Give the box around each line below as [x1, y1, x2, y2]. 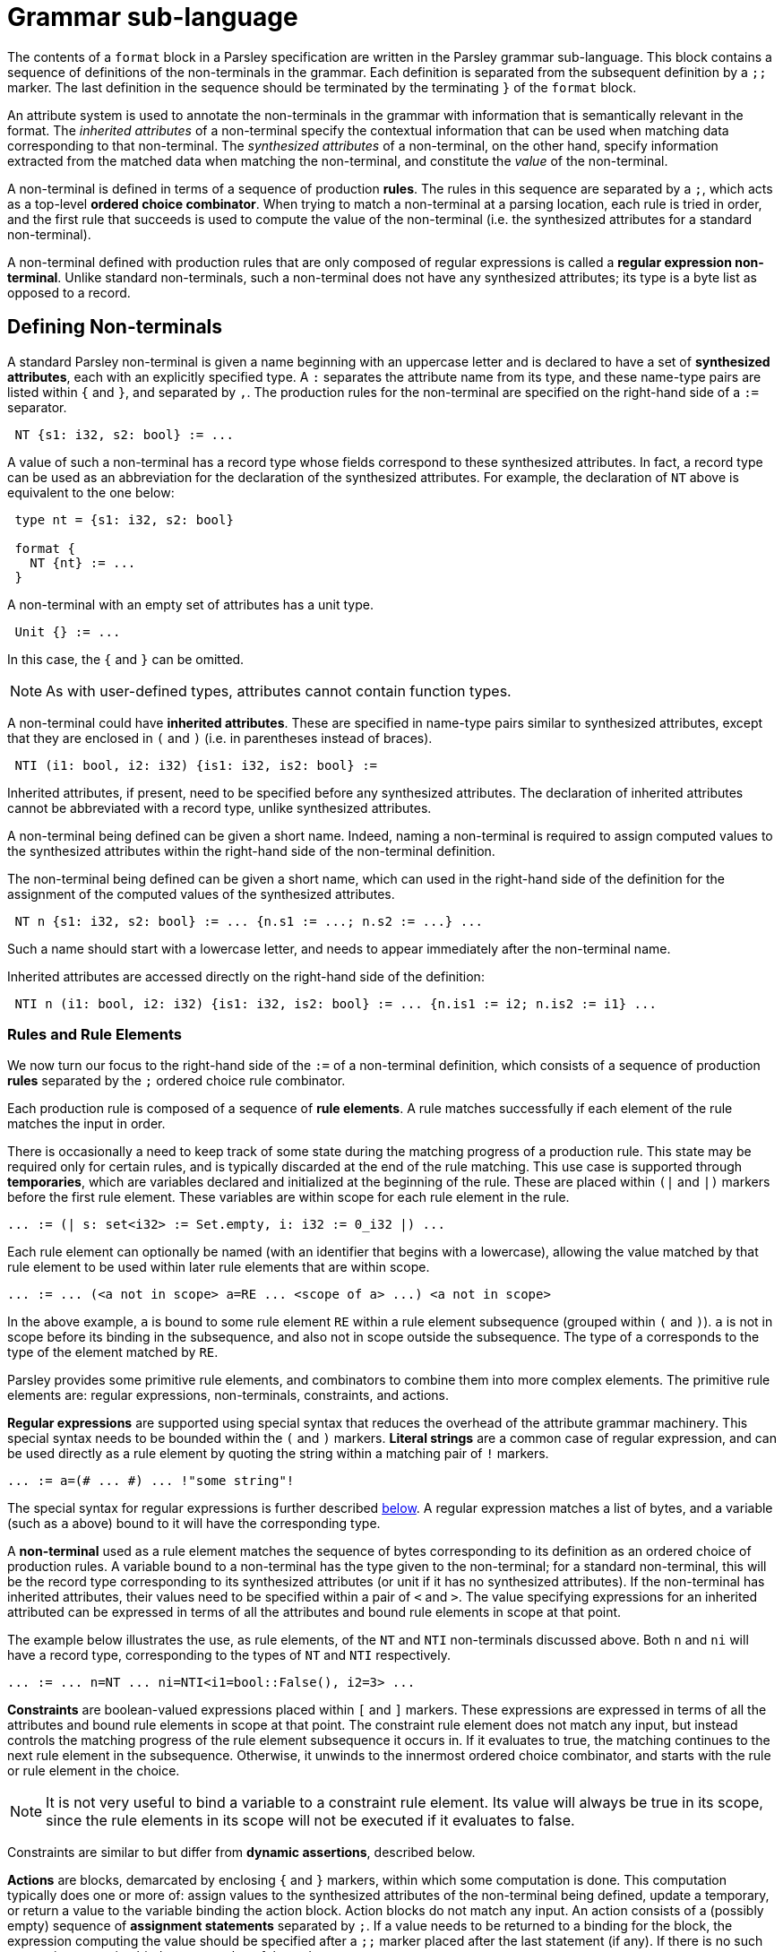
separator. [7, 399, 67, 415]
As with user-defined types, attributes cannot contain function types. [46, 681, 512, 700]
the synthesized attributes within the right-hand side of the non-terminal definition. [7, 842, 495, 859]
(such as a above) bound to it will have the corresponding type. [7, 1516, 381, 1532]
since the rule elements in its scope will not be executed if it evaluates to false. [46, 1811, 575, 1830]
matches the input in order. [7, 1116, 166, 1132]
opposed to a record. [7, 284, 131, 300]
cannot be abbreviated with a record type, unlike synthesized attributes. [7, 799, 432, 816]
